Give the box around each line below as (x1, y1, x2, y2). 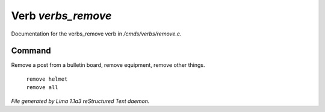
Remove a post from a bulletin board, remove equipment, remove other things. (11, 61, 205, 69)
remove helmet (26, 75, 68, 82)
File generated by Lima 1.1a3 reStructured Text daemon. (11, 97, 150, 105)
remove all (26, 84, 58, 91)
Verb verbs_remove (11, 9, 112, 22)
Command (11, 46, 51, 56)
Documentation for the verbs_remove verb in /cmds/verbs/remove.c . (11, 30, 182, 37)
